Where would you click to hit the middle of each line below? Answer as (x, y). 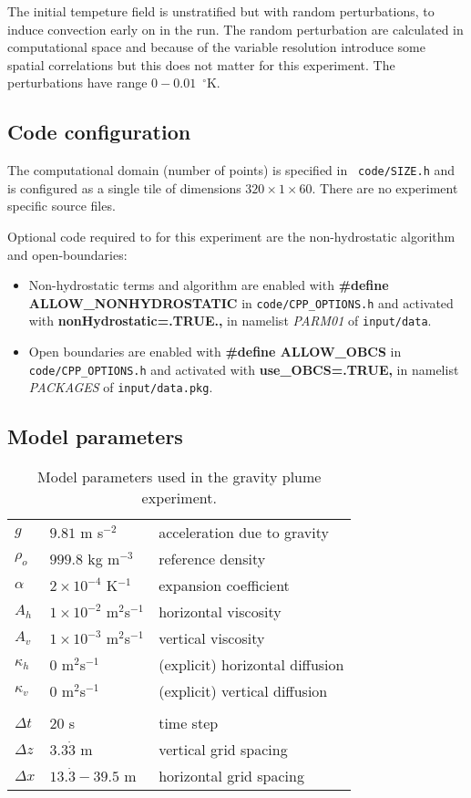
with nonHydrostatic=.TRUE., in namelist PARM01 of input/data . (230, 321)
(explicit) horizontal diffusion (251, 665)
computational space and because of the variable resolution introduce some (216, 47)
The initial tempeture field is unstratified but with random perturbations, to (221, 11)
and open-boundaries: (67, 254)
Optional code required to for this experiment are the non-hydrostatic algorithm (231, 237)
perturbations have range (77, 83)
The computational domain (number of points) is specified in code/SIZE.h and (231, 170)
